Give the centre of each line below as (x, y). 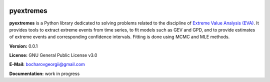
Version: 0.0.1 (23, 46)
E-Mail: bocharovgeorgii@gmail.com (47, 64)
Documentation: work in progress (44, 73)
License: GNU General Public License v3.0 (53, 55)
